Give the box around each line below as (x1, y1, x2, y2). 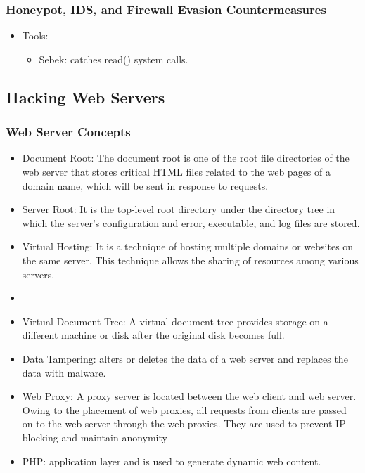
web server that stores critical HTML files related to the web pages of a (22, 164, 331, 179)
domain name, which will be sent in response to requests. (22, 178, 269, 193)
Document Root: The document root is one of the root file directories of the (22, 150, 350, 165)
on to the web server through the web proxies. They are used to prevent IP (22, 416, 346, 431)
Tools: (22, 28, 49, 43)
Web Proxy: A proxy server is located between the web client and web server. (22, 389, 357, 403)
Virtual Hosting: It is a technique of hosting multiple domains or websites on (22, 239, 354, 254)
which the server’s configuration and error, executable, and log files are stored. (22, 215, 360, 230)
